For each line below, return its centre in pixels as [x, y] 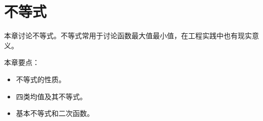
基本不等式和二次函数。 [55, 113]
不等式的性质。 [41, 79]
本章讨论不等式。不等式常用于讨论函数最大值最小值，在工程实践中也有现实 [128, 36]
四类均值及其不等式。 [51, 96]
